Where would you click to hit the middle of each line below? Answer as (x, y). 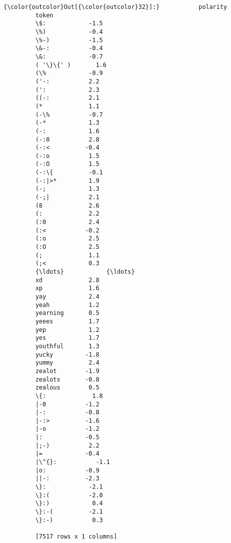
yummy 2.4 (67, 363)
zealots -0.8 (67, 379)
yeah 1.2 (67, 305)
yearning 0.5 (67, 313)
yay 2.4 (67, 296)
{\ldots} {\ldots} (85, 272)
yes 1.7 (67, 338)
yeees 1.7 (67, 321)
